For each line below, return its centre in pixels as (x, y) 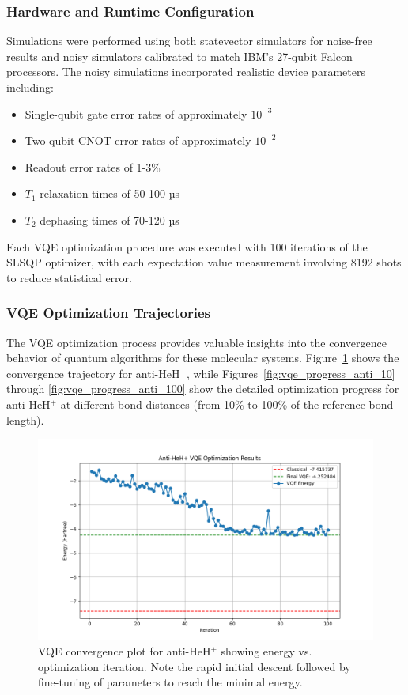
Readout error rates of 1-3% (93, 166)
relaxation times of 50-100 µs (110, 193)
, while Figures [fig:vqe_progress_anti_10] (291, 373)
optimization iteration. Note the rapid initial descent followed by (195, 666)
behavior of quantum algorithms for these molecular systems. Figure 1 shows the (203, 358)
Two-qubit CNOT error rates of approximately (138, 140)
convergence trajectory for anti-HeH (93, 373)
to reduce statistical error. (69, 277)
